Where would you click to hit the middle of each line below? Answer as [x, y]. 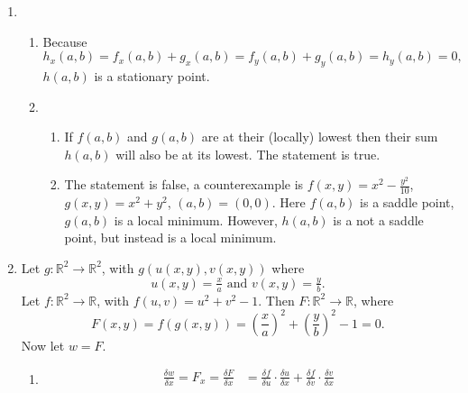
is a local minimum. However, [196, 219]
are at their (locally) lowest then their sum [320, 137]
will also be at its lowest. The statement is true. [248, 154]
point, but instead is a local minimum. [170, 238]
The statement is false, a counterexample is [184, 184]
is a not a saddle [378, 219]
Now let [43, 345]
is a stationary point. [152, 75]
